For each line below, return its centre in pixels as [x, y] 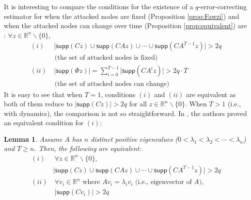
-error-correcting [223, 6]
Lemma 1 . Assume [33, 139]
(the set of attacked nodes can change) [112, 84]
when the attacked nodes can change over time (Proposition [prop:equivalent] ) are [125, 25]
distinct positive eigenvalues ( [134, 139]
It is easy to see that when [43, 94]
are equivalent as [211, 94]
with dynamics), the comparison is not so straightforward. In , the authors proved [125, 113]
